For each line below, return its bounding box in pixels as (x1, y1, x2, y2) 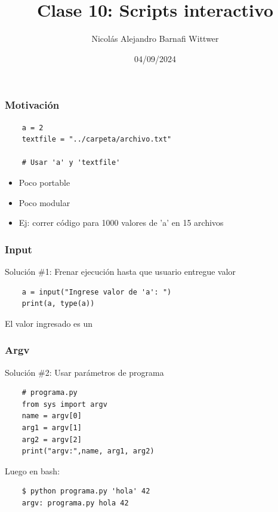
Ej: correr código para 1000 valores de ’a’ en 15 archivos (18, 216, 224, 229)
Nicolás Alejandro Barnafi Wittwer (91, 32, 219, 45)
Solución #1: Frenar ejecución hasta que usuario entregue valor (5, 265, 236, 277)
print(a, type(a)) (21, 299, 95, 308)
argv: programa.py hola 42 (21, 498, 129, 507)
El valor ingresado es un (5, 317, 93, 329)
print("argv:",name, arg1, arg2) (21, 447, 155, 456)
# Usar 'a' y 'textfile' (21, 158, 121, 167)
